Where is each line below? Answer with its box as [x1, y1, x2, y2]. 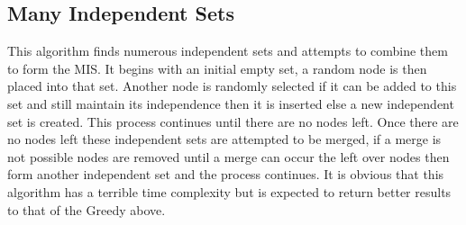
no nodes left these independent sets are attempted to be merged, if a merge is [7, 130, 442, 148]
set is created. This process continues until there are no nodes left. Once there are [7, 112, 459, 130]
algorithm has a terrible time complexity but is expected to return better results [7, 182, 452, 201]
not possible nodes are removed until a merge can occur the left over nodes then [7, 147, 450, 166]
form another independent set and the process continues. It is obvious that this [7, 165, 444, 184]
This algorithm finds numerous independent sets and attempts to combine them [7, 41, 448, 60]
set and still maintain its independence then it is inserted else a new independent [7, 94, 454, 112]
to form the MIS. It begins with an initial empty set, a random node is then [7, 58, 427, 77]
